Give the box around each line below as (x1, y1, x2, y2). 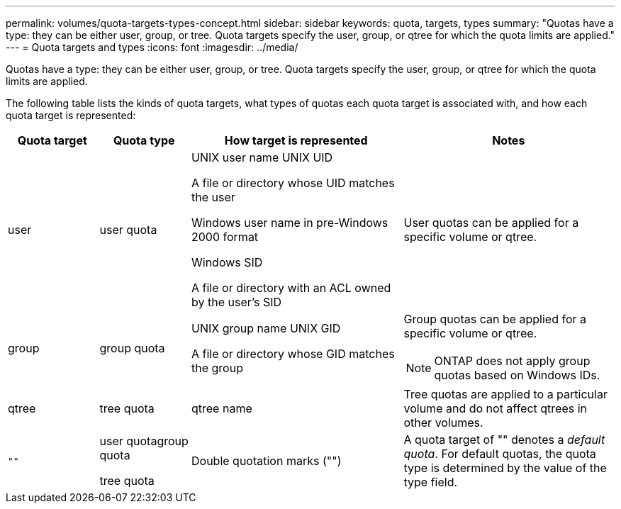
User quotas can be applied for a (403, 216, 579, 230)
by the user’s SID (191, 295, 282, 309)
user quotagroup (99, 434, 189, 448)
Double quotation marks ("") (191, 454, 342, 468)
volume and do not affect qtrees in (403, 401, 588, 415)
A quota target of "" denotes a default (403, 432, 605, 447)
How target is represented (224, 133, 368, 147)
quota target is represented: (6, 109, 136, 121)
